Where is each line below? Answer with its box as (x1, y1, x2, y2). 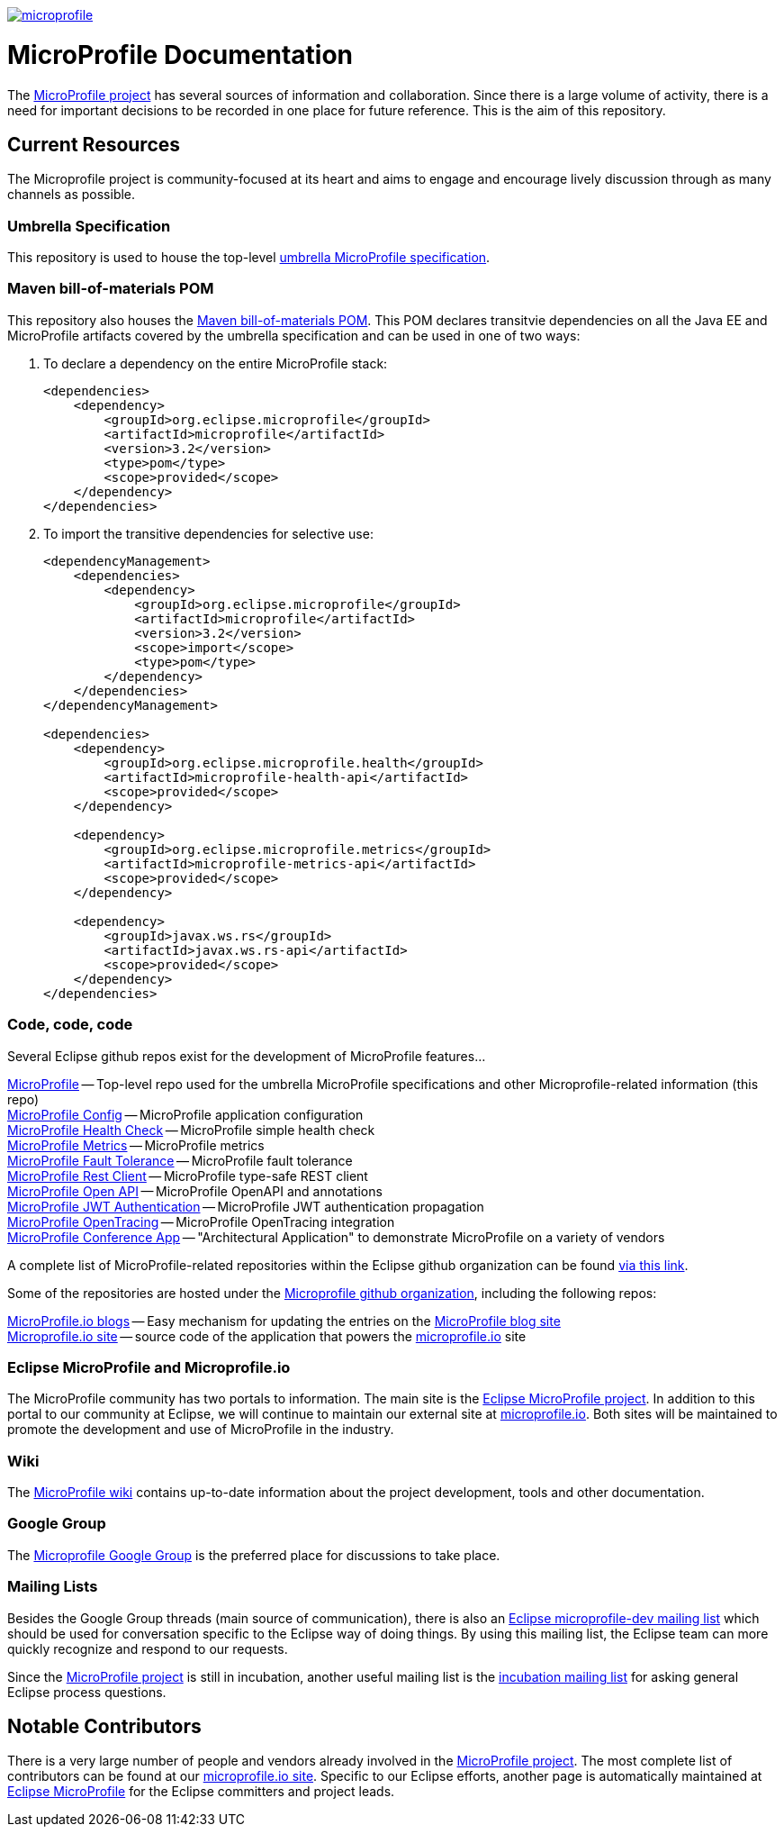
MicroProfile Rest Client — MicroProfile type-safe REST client (7, 1167, 368, 1184)
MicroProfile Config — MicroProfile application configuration (7, 1106, 364, 1122)
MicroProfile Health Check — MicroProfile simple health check (7, 1121, 375, 1138)
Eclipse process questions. (7, 1684, 167, 1700)
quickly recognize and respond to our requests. (7, 1640, 288, 1657)
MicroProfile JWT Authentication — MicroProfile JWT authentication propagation (7, 1198, 484, 1214)
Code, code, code (7, 1015, 133, 1034)
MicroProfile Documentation (7, 39, 353, 70)
